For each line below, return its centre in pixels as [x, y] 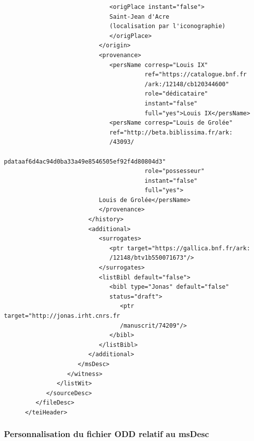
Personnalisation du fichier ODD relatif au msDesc [107, 434]
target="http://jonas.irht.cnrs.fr [62, 316]
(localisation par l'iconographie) [168, 26]
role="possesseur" [175, 171]
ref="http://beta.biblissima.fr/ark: [171, 132]
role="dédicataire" [176, 94]
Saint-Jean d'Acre [139, 17]
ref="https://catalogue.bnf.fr [196, 75]
